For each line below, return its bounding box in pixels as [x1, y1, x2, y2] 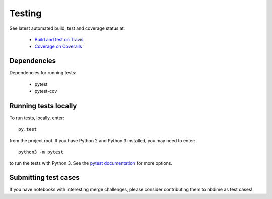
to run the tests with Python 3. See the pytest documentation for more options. [9, 160, 173, 166]
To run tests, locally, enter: [9, 115, 65, 121]
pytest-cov [34, 88, 57, 94]
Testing [9, 8, 42, 19]
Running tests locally [9, 101, 77, 110]
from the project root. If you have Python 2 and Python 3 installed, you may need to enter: [9, 137, 196, 143]
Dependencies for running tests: [9, 70, 77, 76]
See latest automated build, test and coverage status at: [9, 25, 125, 31]
